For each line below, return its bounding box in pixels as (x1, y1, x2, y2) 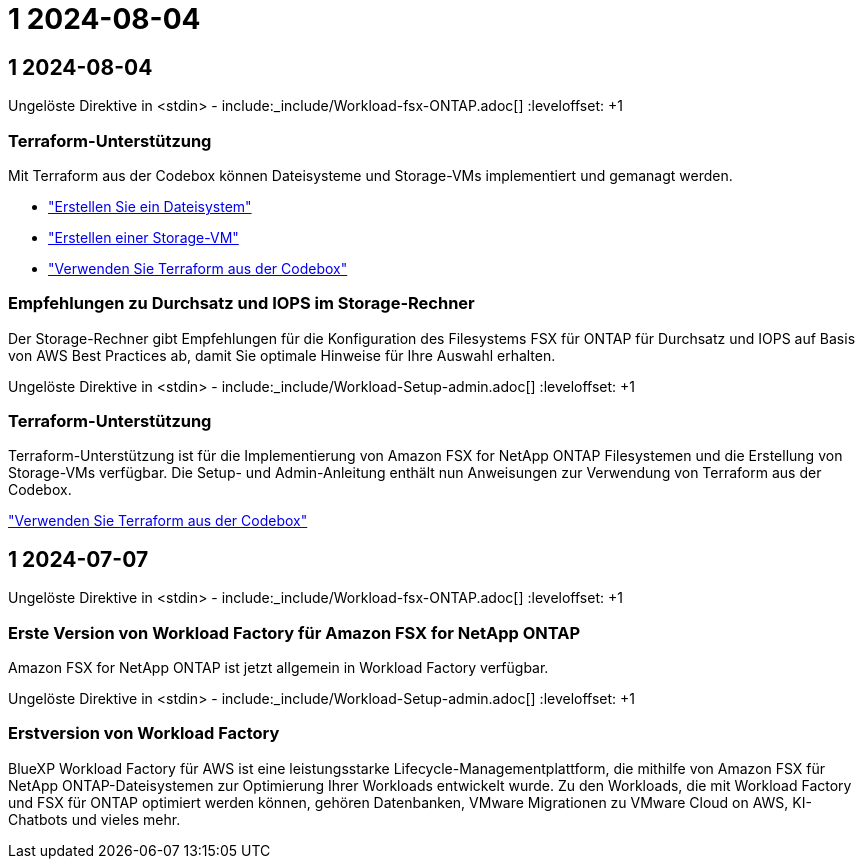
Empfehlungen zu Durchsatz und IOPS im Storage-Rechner (8, 293, 475, 314)
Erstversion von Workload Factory (8, 723, 280, 744)
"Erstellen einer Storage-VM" (48, 228, 239, 246)
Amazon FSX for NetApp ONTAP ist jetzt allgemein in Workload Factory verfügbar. (8, 659, 549, 677)
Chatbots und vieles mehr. (8, 810, 181, 828)
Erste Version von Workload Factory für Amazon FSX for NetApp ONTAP (8, 622, 581, 643)
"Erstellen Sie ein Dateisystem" (48, 197, 252, 215)
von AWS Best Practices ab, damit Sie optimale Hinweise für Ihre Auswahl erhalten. (8, 346, 556, 364)
